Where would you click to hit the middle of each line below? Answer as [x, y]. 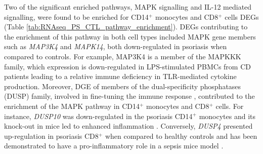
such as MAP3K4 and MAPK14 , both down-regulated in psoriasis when [116, 46]
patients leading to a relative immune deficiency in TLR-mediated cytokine [120, 76]
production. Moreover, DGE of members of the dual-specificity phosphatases [123, 86]
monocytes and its [227, 116]
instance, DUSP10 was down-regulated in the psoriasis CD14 [98, 116]
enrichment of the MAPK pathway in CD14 [72, 106]
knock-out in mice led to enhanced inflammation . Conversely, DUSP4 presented [128, 126]
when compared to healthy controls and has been [181, 136]
